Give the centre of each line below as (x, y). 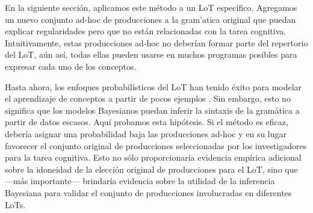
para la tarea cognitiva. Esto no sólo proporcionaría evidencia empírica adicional (153, 157)
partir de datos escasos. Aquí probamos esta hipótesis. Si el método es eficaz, (147, 122)
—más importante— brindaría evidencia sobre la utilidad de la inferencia (140, 181)
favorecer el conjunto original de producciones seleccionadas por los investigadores (156, 145)
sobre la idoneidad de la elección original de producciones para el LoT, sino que (151, 169)
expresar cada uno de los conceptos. (71, 66)
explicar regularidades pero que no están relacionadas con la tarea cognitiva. (146, 31)
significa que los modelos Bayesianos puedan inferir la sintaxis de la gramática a (152, 110)
